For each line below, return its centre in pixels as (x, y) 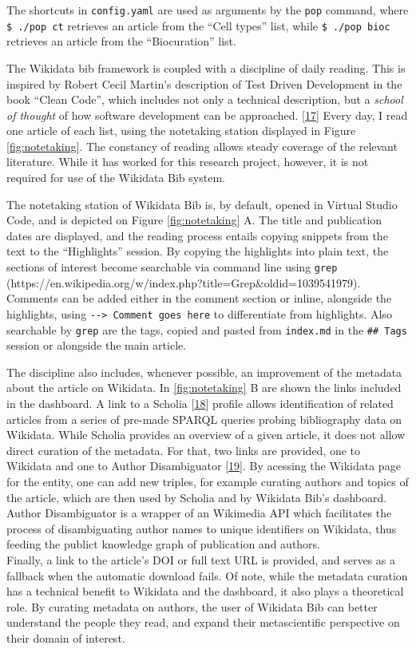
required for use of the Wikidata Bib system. (116, 178)
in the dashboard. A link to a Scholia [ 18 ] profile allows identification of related (200, 403)
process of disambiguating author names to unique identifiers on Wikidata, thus (202, 528)
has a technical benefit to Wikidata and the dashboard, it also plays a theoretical (205, 591)
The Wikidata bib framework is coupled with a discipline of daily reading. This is (206, 67)
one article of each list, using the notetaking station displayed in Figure (181, 131)
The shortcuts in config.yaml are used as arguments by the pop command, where (208, 10)
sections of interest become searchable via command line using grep (172, 267)
